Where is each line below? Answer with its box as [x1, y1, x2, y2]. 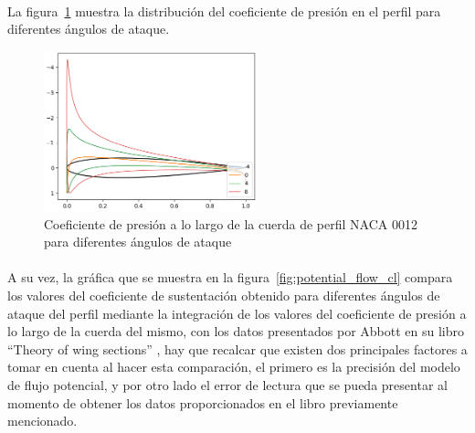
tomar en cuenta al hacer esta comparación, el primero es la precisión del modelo [7, 357, 460, 376]
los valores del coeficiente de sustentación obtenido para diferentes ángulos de [7, 286, 440, 305]
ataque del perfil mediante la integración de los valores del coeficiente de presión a [7, 303, 467, 322]
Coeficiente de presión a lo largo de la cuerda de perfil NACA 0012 [44, 214, 417, 233]
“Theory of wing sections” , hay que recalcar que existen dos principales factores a [7, 339, 468, 358]
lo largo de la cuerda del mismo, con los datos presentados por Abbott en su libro [7, 322, 464, 341]
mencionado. [7, 411, 78, 430]
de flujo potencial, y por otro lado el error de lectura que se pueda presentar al [7, 375, 448, 395]
